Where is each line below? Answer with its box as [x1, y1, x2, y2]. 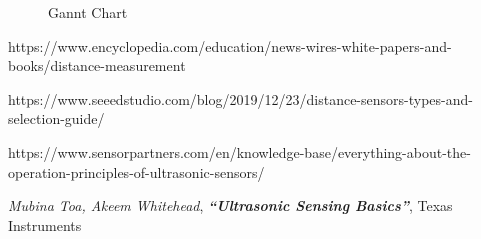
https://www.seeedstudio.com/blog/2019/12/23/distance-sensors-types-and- [8, 88, 473, 109]
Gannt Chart [48, 2, 128, 22]
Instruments [8, 214, 82, 235]
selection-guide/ [8, 108, 105, 129]
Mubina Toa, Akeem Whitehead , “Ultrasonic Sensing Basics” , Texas [8, 195, 453, 216]
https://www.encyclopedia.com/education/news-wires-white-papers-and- [8, 35, 452, 56]
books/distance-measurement [8, 55, 186, 76]
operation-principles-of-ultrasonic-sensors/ [8, 161, 265, 182]
